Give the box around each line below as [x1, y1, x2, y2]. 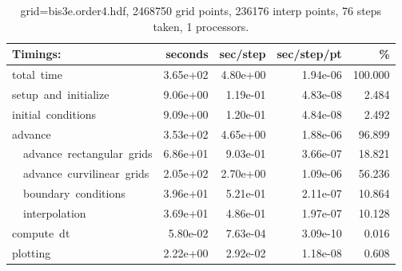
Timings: [12, 45, 62, 62]
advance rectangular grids [22, 145, 153, 162]
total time [12, 66, 62, 83]
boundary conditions [22, 185, 125, 202]
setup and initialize [12, 85, 109, 102]
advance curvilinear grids [22, 165, 149, 182]
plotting [12, 244, 51, 261]
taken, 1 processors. [153, 18, 249, 34]
